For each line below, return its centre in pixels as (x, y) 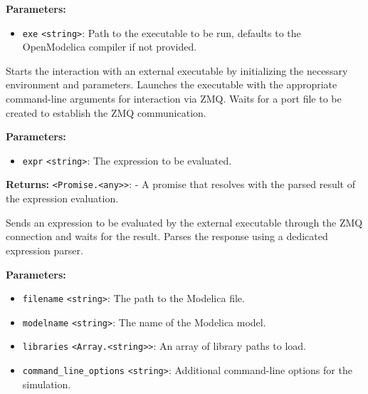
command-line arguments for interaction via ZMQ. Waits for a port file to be (174, 99)
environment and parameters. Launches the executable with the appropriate (172, 84)
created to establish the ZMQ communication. (106, 112)
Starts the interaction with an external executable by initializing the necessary (177, 70)
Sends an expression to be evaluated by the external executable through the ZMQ (184, 222)
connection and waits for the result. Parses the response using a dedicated (167, 236)
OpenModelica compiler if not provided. (110, 47)
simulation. (47, 384)
